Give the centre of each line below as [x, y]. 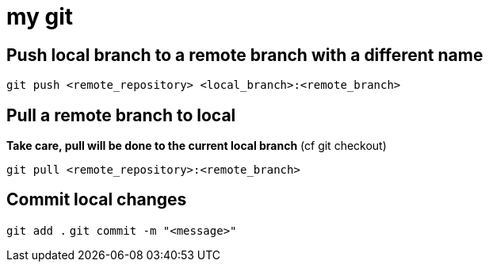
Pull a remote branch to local [121, 115]
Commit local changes [97, 200]
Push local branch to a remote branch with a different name [245, 55]
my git [40, 17]
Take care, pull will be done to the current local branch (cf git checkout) [197, 146]
